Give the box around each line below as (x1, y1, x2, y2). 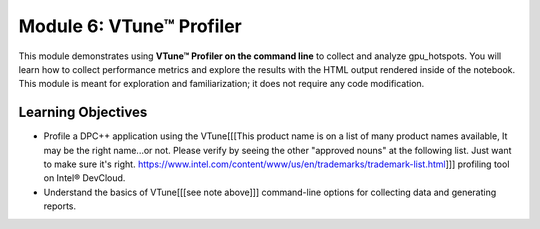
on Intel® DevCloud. (43, 172, 126, 184)
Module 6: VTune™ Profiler (18, 15, 242, 37)
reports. (43, 200, 77, 212)
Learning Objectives (18, 104, 148, 121)
